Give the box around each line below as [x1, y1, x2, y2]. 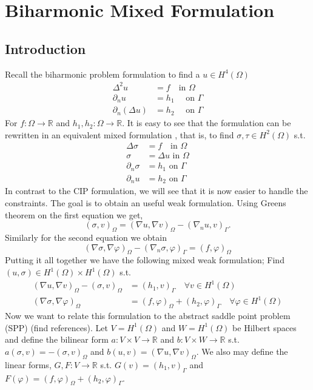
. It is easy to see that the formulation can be [122, 116, 291, 129]
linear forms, [5, 358, 52, 371]
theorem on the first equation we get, [5, 208, 143, 221]
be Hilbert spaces [232, 321, 297, 334]
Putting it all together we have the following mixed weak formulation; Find [5, 254, 284, 266]
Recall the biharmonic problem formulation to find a [5, 67, 200, 80]
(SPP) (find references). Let [5, 321, 108, 334]
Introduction [5, 39, 86, 58]
